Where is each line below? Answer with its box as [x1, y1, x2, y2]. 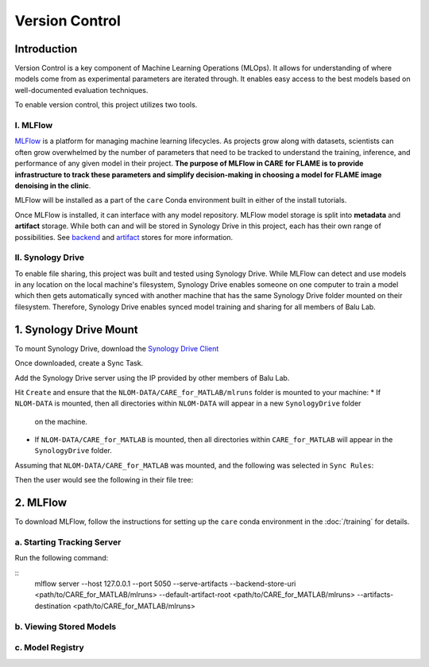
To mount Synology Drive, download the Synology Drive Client [14, 343, 219, 353]
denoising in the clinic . [14, 180, 91, 190]
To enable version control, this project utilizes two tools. [14, 100, 198, 110]
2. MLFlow [14, 496, 68, 510]
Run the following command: [14, 553, 109, 563]
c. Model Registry [14, 642, 85, 653]
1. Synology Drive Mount [14, 323, 138, 336]
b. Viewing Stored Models [14, 621, 117, 632]
